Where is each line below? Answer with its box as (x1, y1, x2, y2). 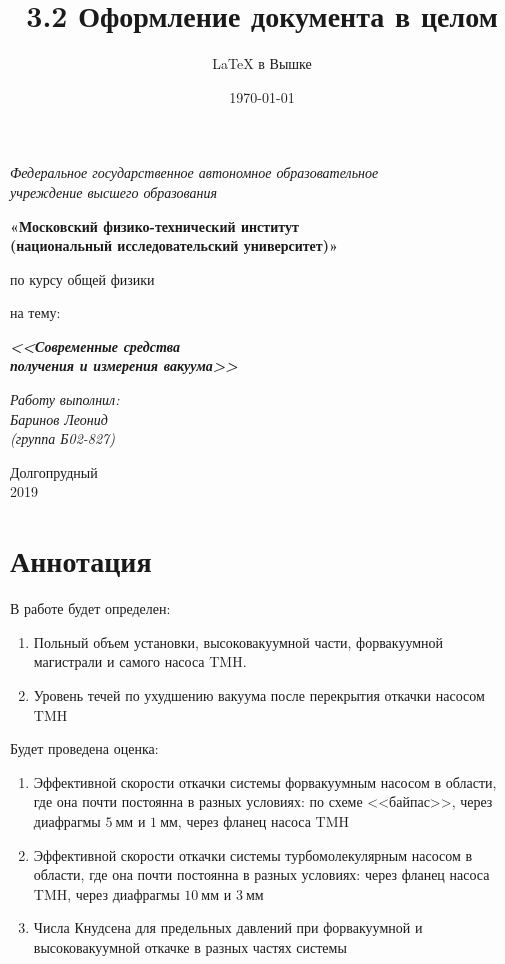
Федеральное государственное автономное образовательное (10, 162, 379, 183)
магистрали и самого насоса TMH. (33, 651, 247, 672)
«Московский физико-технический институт (10, 215, 299, 236)
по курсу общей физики (10, 268, 155, 289)
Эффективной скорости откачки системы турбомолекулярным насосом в (33, 844, 473, 865)
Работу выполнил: (10, 389, 120, 410)
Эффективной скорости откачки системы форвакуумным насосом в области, (33, 771, 497, 792)
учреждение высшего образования (10, 181, 218, 202)
